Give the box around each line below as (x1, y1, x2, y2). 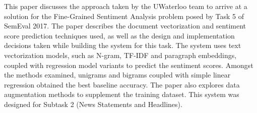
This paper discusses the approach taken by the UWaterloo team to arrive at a (4, 1, 247, 11)
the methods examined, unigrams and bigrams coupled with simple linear (4, 69, 231, 80)
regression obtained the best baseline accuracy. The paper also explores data (4, 79, 240, 89)
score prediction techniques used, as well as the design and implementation (4, 30, 235, 40)
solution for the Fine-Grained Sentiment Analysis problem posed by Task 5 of (4, 10, 244, 21)
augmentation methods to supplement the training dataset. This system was (4, 89, 239, 99)
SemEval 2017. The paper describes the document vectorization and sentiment (4, 20, 246, 31)
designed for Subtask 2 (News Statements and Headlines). (4, 98, 182, 109)
